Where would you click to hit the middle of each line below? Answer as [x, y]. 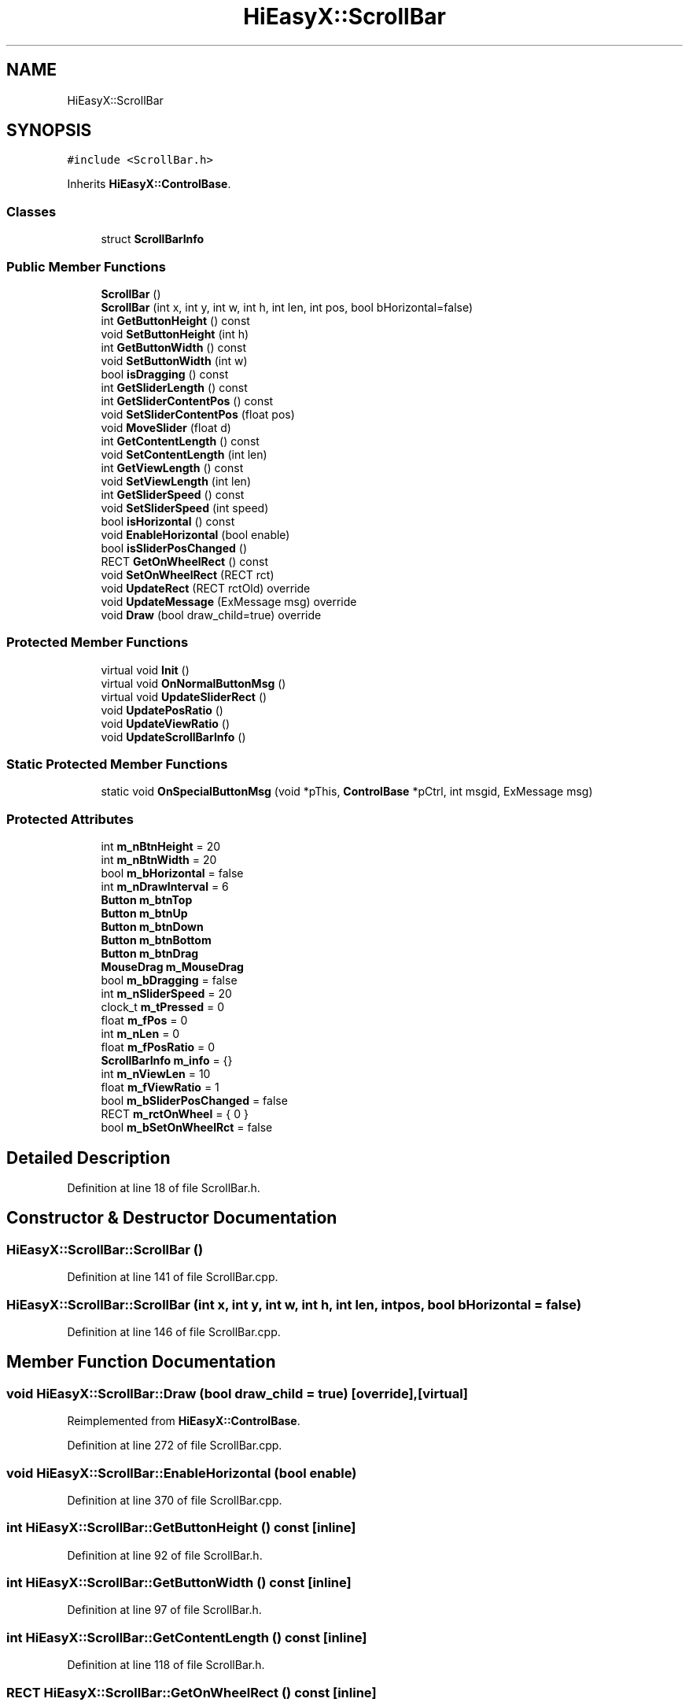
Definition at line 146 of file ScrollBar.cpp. [174, 1332]
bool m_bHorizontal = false [172, 873]
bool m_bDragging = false [169, 980]
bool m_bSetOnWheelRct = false [187, 1128]
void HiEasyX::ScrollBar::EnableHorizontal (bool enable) [182, 1473]
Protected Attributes [70, 819]
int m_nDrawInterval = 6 [165, 887]
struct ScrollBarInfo [153, 239]
